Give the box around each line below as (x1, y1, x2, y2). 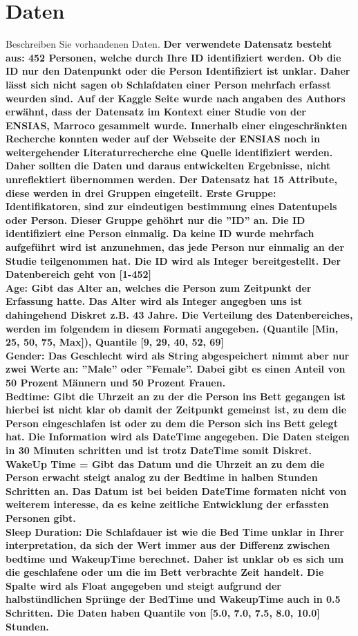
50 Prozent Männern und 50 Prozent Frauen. (6, 375, 226, 389)
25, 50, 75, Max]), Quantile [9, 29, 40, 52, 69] (6, 335, 224, 349)
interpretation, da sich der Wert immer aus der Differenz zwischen (6, 538, 330, 552)
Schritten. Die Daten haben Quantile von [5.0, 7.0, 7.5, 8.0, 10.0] (6, 606, 320, 620)
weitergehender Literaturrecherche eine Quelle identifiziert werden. (6, 144, 333, 159)
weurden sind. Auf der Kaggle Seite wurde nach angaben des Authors (6, 91, 346, 105)
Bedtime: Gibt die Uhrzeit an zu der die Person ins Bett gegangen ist (6, 389, 346, 403)
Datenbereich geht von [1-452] (6, 267, 152, 281)
